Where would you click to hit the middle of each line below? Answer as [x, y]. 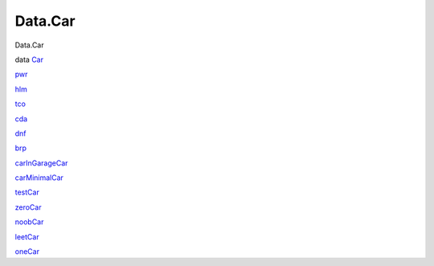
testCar [27, 192]
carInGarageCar [41, 163]
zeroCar [28, 207]
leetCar [27, 236]
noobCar [29, 222]
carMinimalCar [39, 178]
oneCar [27, 252]
